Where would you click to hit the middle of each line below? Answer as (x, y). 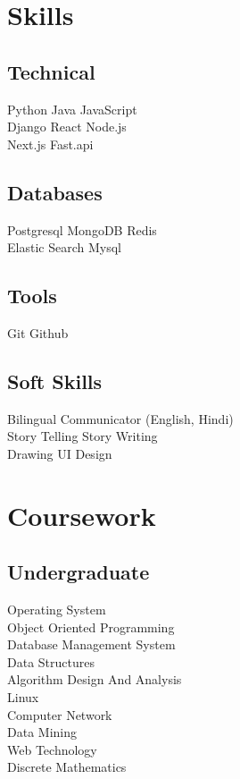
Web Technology (52, 749)
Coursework (82, 515)
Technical (51, 71)
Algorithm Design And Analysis (95, 679)
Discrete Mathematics (67, 767)
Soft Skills (55, 381)
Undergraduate (79, 572)
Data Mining (42, 732)
